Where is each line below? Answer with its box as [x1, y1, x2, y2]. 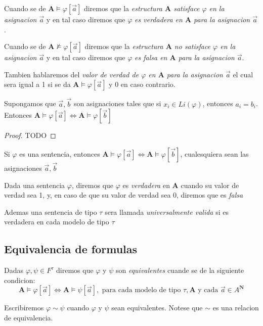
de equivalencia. [4, 312, 53, 322]
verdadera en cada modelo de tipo [4, 216, 109, 227]
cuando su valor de [181, 179, 239, 190]
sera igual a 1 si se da [4, 79, 71, 89]
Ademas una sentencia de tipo [4, 206, 97, 217]
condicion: [4, 274, 35, 285]
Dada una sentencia [4, 179, 65, 190]
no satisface [174, 41, 211, 52]
